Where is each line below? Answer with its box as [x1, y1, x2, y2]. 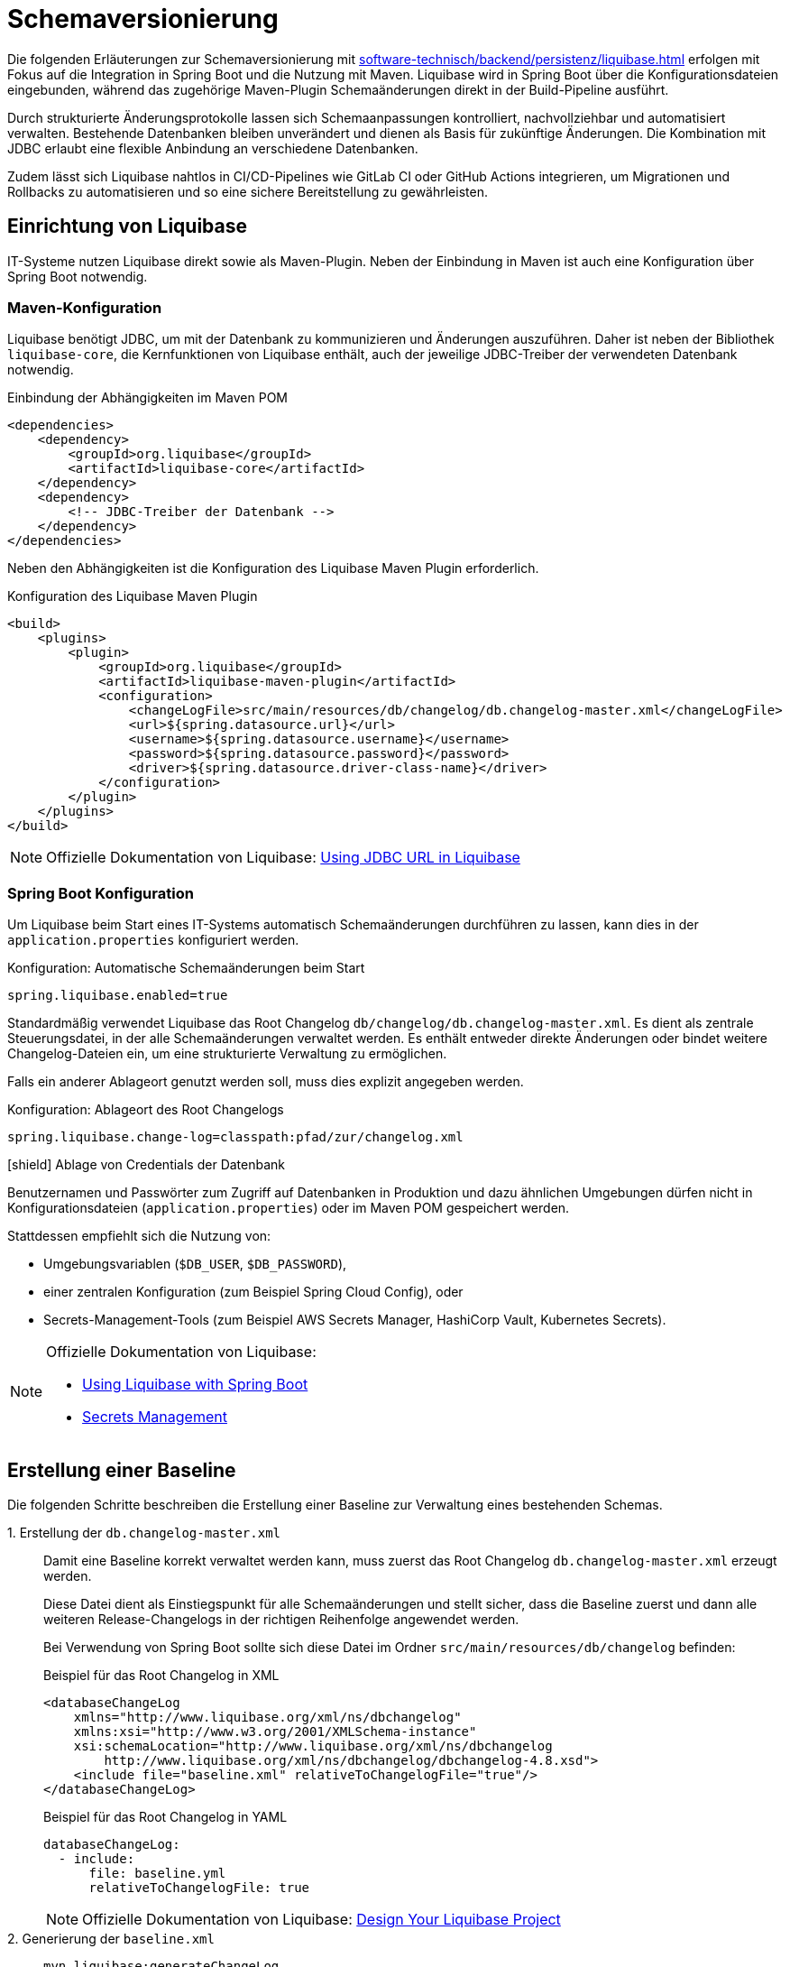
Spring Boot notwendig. [7, 268, 148, 284]
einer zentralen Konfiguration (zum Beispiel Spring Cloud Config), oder [43, 1284, 464, 1300]
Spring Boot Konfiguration [7, 883, 194, 902]
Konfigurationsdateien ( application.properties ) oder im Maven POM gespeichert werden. [7, 1200, 570, 1216]
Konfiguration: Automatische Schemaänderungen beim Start [7, 960, 365, 976]
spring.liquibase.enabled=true [7, 988, 228, 1003]
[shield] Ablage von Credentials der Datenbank [7, 1157, 286, 1173]
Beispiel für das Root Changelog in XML [43, 1667, 280, 1683]
